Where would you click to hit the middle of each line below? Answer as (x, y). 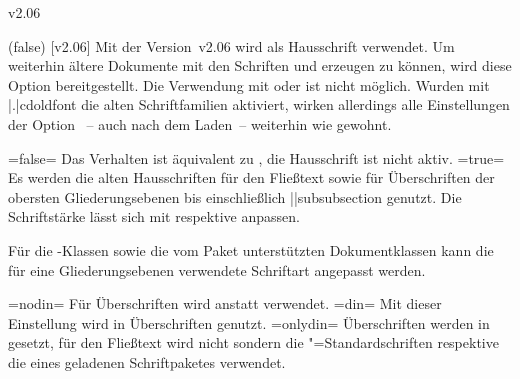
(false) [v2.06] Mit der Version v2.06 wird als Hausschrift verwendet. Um (231, 45)
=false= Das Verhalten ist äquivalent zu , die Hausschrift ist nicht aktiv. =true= (256, 157)
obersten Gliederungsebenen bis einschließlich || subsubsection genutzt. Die (235, 196)
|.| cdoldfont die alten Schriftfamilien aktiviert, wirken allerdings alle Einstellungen (259, 104)
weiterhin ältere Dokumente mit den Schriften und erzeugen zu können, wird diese (260, 65)
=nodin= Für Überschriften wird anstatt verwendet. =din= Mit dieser (225, 303)
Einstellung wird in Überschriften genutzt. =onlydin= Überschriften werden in (249, 322)
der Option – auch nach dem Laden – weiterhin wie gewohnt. (200, 123)
